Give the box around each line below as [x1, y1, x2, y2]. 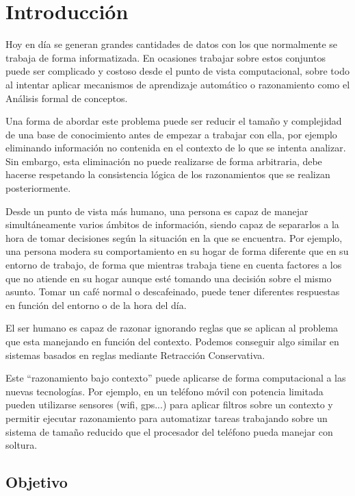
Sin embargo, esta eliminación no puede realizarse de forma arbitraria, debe [5, 153, 322, 168]
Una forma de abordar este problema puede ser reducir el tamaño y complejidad [5, 114, 342, 128]
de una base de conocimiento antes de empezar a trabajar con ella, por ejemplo [5, 127, 337, 141]
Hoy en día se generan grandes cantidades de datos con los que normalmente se [5, 37, 338, 51]
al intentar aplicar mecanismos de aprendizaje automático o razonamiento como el [5, 77, 350, 91]
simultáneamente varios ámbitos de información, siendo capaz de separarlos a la [5, 217, 339, 232]
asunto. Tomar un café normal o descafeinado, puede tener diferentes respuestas [5, 284, 340, 299]
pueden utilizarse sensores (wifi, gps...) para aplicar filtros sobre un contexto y [5, 397, 333, 412]
